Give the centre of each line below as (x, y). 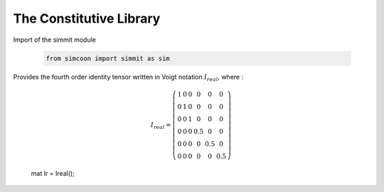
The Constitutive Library (87, 18)
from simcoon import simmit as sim (108, 58)
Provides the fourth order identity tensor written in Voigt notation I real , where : (128, 78)
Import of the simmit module (54, 40)
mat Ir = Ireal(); (53, 173)
